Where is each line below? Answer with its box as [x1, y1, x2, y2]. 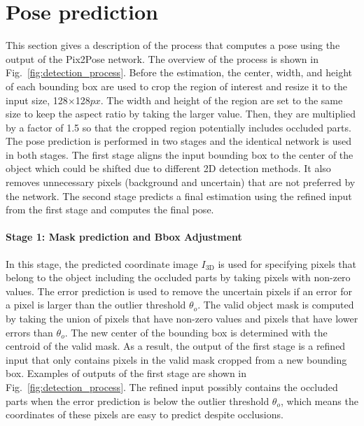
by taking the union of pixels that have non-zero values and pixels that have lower [6, 311, 358, 326]
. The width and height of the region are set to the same [100, 92, 343, 107]
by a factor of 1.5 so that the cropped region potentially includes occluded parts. [6, 120, 351, 134]
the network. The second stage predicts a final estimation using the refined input [6, 188, 352, 203]
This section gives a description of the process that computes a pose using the [6, 38, 340, 52]
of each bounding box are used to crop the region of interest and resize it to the [6, 78, 348, 93]
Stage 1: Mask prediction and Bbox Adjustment [6, 229, 242, 244]
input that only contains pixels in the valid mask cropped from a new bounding [6, 352, 347, 367]
